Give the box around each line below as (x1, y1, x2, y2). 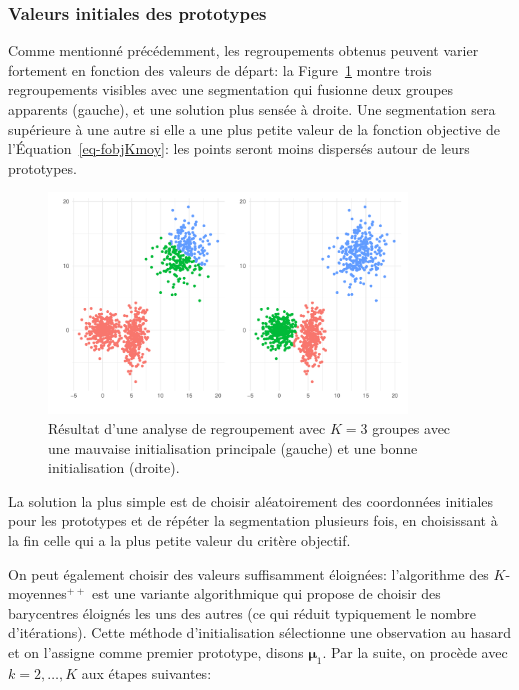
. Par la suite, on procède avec (322, 641, 508, 662)
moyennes (8, 583, 67, 604)
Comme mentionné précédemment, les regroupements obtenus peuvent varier (8, 40, 479, 61)
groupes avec (372, 418, 451, 439)
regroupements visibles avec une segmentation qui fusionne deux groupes (8, 79, 454, 100)
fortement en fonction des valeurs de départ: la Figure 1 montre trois (8, 59, 432, 80)
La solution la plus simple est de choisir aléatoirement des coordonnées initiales (8, 490, 494, 511)
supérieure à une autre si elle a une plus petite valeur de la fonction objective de (8, 118, 500, 139)
